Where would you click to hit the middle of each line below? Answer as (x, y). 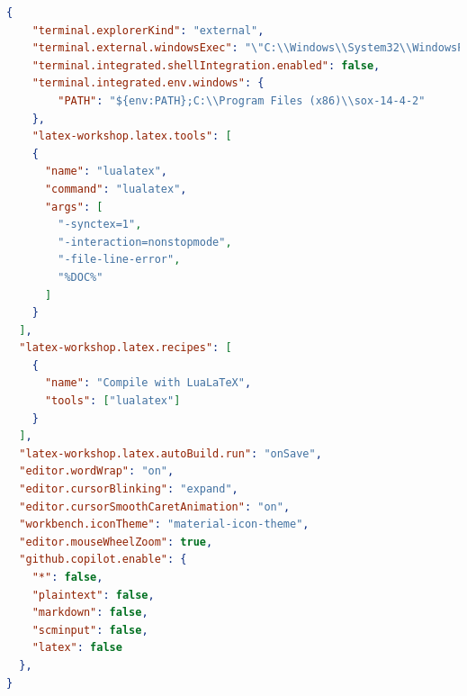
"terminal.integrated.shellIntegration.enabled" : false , (206, 65)
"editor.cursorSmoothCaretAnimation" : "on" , (155, 506)
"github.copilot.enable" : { (103, 560)
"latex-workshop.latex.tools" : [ (132, 136)
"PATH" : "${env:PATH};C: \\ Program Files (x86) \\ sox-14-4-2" (242, 100)
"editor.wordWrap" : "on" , (97, 471)
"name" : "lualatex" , (106, 172)
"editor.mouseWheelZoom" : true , (116, 542)
